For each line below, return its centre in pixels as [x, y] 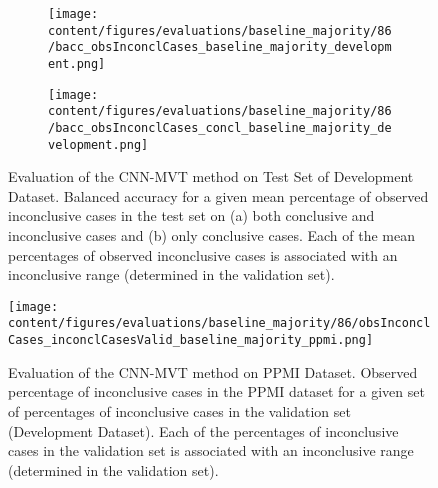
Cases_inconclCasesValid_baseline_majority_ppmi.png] [191, 340]
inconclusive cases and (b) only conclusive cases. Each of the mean [211, 235]
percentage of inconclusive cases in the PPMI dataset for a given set [216, 391]
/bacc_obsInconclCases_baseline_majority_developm [220, 47]
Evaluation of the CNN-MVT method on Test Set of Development [211, 176]
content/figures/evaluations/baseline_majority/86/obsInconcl [219, 323]
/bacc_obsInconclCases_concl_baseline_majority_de [220, 127]
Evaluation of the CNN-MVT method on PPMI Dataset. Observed [213, 371]
